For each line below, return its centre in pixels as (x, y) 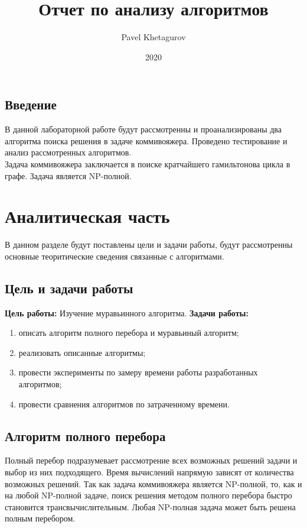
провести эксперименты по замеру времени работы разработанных (138, 372)
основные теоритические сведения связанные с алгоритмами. (115, 256)
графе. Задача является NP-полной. (68, 175)
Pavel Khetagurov (153, 37)
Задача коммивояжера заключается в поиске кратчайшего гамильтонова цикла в (148, 163)
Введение (31, 104)
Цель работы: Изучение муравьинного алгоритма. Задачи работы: (127, 312)
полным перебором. (40, 518)
